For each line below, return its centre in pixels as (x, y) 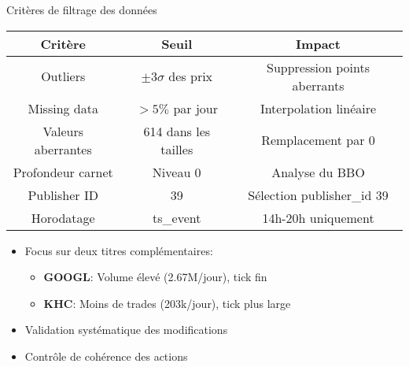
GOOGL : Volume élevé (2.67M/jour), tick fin (155, 277)
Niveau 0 (177, 172)
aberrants (318, 85)
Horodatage (63, 217)
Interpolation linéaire (318, 108)
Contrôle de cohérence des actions (106, 356)
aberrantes (63, 149)
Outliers (63, 76)
